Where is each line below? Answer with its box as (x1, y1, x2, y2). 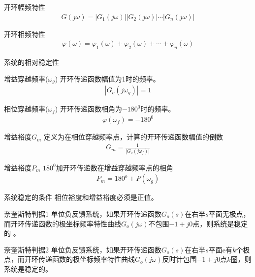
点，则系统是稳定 (192, 218, 248, 228)
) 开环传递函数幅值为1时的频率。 (55, 73, 160, 83)
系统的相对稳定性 (4, 57, 59, 67)
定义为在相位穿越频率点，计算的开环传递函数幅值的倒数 (44, 132, 223, 142)
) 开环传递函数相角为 (55, 104, 122, 114)
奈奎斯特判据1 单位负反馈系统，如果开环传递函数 (4, 208, 161, 219)
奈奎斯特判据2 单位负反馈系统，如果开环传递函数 (4, 244, 161, 254)
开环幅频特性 (4, 2, 45, 12)
